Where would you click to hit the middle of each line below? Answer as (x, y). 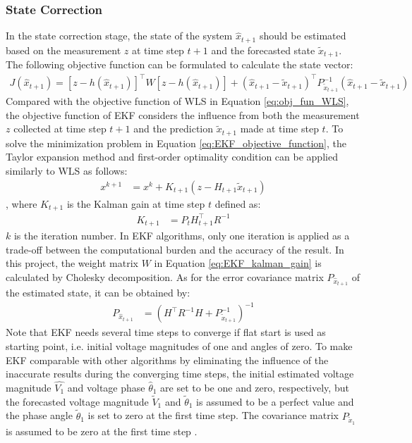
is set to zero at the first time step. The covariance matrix (213, 415)
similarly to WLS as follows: (67, 171)
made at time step (279, 129)
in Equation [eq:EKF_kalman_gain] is (238, 263)
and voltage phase (106, 387)
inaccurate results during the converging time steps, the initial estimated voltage (180, 374)
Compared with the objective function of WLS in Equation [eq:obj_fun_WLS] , (177, 101)
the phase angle (39, 415)
